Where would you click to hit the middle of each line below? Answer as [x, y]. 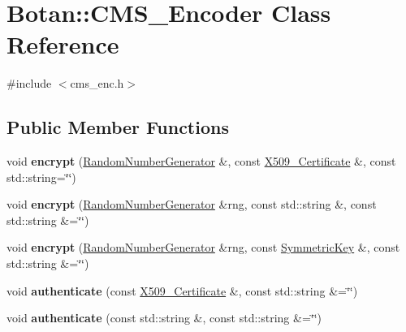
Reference [63, 44]
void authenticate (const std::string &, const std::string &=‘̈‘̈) [164, 318]
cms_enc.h [97, 83]
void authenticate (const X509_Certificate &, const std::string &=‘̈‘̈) [182, 290]
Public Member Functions [118, 127]
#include [29, 83]
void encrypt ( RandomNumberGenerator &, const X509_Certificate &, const [201, 161]
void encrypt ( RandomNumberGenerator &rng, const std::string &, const [192, 204]
